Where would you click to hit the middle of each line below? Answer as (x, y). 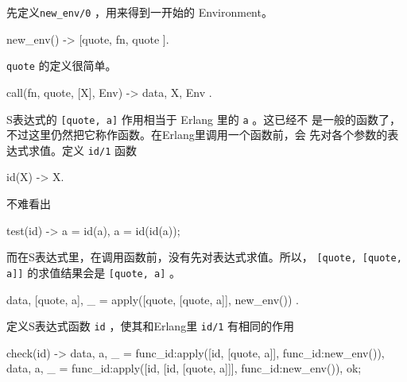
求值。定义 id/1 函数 (82, 150)
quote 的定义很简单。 (62, 66)
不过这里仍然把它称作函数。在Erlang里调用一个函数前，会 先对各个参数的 (197, 135)
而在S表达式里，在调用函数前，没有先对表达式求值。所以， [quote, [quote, (204, 257)
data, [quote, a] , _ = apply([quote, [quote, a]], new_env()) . (153, 299)
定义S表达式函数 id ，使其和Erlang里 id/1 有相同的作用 (151, 326)
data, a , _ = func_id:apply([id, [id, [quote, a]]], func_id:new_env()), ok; (184, 368)
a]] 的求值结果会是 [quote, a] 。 (94, 272)
